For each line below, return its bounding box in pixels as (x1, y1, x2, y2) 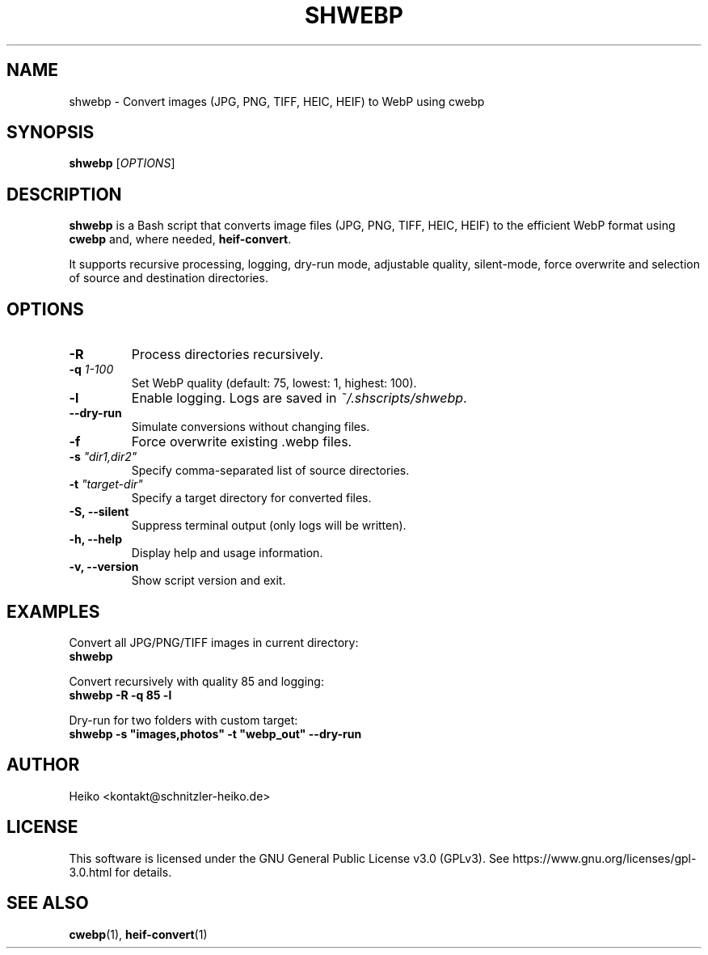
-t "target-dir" (69, 477, 143, 492)
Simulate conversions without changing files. (131, 420, 370, 434)
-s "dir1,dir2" (69, 450, 137, 464)
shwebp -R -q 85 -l (69, 687, 172, 702)
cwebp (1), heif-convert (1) (69, 927, 208, 941)
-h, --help (69, 532, 122, 547)
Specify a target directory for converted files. (131, 491, 372, 505)
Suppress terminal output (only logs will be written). (131, 518, 407, 533)
